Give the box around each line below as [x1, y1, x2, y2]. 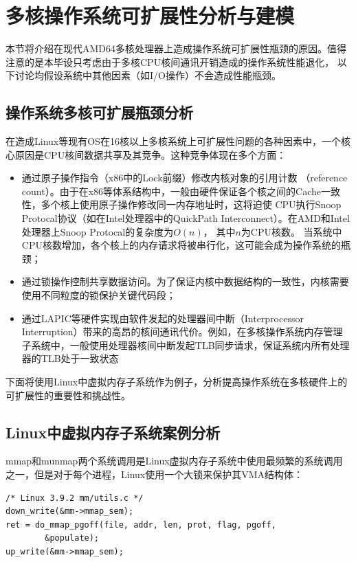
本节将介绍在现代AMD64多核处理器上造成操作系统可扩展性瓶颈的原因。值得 [5, 41, 347, 56]
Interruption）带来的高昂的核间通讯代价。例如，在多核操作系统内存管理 [21, 324, 343, 339]
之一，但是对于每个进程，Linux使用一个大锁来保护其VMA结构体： [5, 467, 304, 481]
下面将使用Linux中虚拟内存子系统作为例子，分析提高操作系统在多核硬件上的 [5, 374, 348, 389]
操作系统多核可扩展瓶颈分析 [5, 102, 193, 123]
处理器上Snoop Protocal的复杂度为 [21, 224, 174, 238]
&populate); [45, 533, 100, 543]
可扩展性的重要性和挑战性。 [5, 387, 131, 402]
